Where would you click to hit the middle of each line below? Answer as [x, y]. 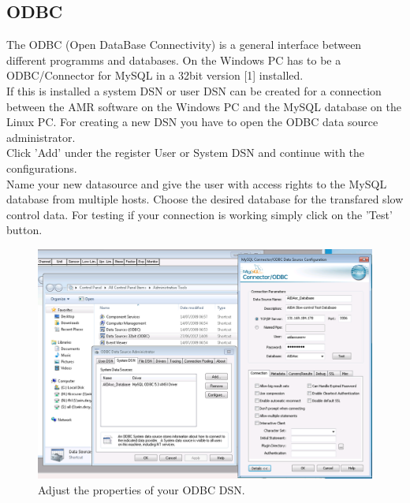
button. [24, 230]
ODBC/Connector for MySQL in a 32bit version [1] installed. [155, 75]
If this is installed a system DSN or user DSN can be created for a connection [194, 90]
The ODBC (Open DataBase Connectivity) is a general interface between [184, 45]
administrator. [41, 137]
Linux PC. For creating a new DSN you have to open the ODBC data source [192, 122]
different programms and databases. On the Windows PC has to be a [174, 60]
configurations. [42, 168]
